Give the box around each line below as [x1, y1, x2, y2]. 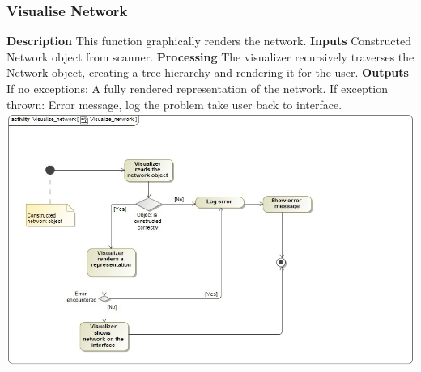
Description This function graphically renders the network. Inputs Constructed [6, 32, 411, 49]
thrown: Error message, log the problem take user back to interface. [6, 95, 342, 112]
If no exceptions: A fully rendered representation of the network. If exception [6, 80, 388, 96]
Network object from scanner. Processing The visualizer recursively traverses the [6, 48, 415, 65]
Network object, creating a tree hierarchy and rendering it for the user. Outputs [6, 64, 409, 81]
